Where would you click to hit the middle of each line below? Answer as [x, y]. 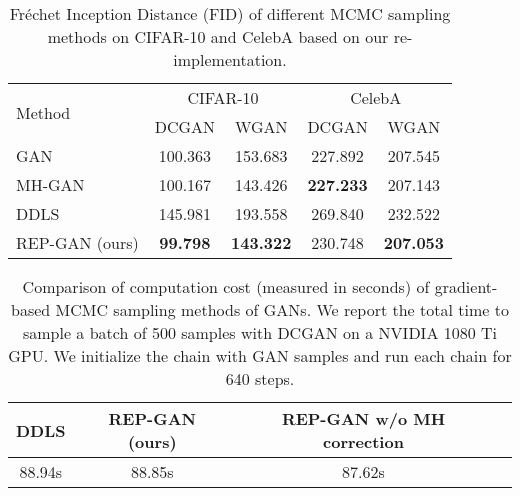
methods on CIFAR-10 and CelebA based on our [218, 36]
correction [363, 441]
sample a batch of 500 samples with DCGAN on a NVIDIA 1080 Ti [260, 332]
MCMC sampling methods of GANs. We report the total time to [282, 309]
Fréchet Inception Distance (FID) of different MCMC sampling [230, 13]
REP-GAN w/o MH [363, 418]
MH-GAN [50, 184]
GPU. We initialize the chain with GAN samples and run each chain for [260, 355]
